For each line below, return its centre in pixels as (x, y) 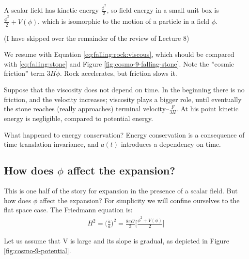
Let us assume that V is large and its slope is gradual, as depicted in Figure (117, 241)
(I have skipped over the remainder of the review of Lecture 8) (97, 38)
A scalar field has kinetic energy (51, 10)
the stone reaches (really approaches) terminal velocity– (87, 109)
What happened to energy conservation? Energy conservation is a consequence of (124, 134)
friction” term (24, 73)
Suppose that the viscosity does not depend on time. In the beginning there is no (124, 89)
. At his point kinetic (208, 109)
